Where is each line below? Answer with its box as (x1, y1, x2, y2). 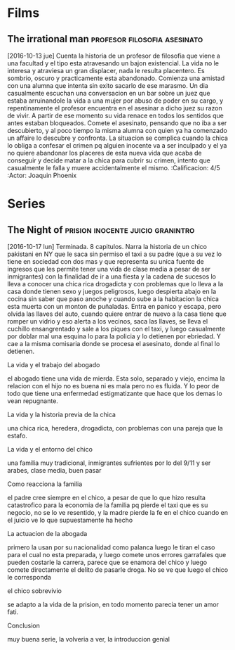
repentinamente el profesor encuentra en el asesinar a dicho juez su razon (7, 104, 222, 112)
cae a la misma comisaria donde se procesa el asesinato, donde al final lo (7, 340, 220, 348)
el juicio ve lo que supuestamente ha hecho (7, 516, 133, 524)
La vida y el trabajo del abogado (7, 361, 100, 369)
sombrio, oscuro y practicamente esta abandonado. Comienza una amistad (7, 74, 225, 82)
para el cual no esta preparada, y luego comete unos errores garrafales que (7, 551, 227, 559)
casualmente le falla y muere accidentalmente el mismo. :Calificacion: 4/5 (7, 164, 221, 172)
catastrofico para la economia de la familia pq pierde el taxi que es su (7, 501, 208, 509)
